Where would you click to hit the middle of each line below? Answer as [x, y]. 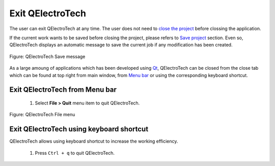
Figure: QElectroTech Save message [47, 57]
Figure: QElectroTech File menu [42, 115]
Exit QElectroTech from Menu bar [63, 90]
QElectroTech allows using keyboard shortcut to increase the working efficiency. [94, 141]
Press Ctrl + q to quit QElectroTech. [75, 153]
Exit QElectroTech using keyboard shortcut [79, 129]
